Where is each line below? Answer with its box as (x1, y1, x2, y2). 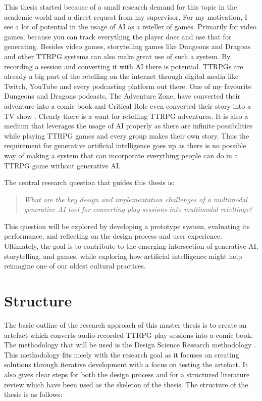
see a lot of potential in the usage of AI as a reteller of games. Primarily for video (4, 21, 256, 32)
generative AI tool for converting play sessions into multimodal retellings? (24, 204, 252, 214)
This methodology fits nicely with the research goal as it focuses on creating (4, 349, 239, 360)
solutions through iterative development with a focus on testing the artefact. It (4, 359, 248, 370)
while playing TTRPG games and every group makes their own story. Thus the (4, 130, 249, 141)
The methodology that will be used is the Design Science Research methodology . (4, 339, 256, 350)
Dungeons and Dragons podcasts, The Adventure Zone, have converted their (4, 91, 240, 101)
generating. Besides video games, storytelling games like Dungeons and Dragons (4, 41, 251, 52)
